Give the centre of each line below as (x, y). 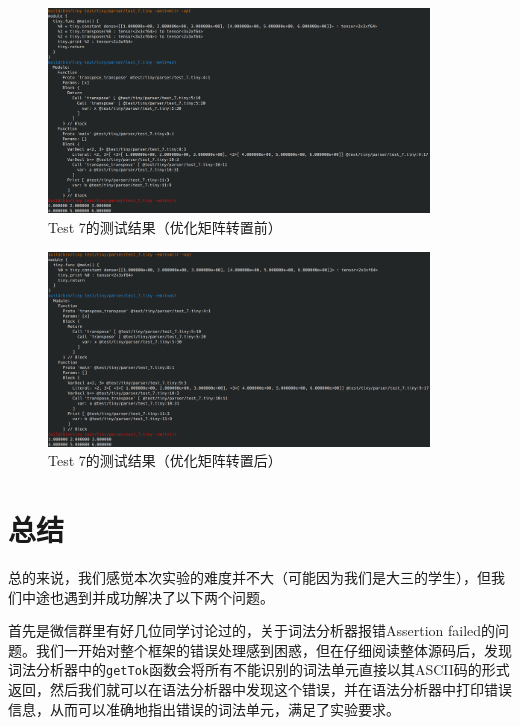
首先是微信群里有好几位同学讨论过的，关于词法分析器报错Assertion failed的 (252, 630)
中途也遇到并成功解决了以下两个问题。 (147, 596)
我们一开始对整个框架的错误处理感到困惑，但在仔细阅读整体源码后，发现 (273, 649)
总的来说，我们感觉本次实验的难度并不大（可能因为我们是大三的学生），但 (249, 577)
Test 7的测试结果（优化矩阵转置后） (165, 460)
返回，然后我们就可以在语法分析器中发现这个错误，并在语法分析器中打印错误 (260, 689)
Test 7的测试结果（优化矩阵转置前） (165, 226)
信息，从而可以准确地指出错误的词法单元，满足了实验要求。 (204, 708)
